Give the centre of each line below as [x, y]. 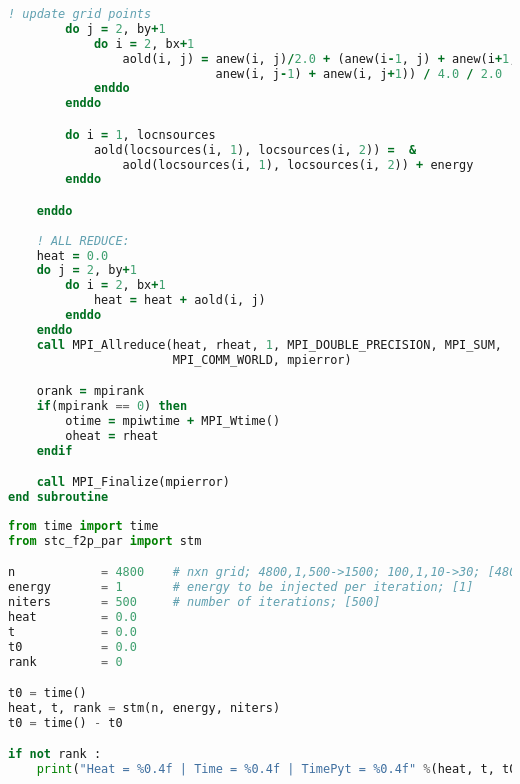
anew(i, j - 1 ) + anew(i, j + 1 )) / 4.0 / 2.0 [359, 73]
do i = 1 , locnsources [140, 134]
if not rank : [55, 754]
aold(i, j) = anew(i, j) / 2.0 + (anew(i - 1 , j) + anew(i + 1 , [319, 58]
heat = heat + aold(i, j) [179, 300]
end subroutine [58, 497]
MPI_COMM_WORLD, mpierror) [262, 359]
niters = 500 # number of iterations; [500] [194, 602]
